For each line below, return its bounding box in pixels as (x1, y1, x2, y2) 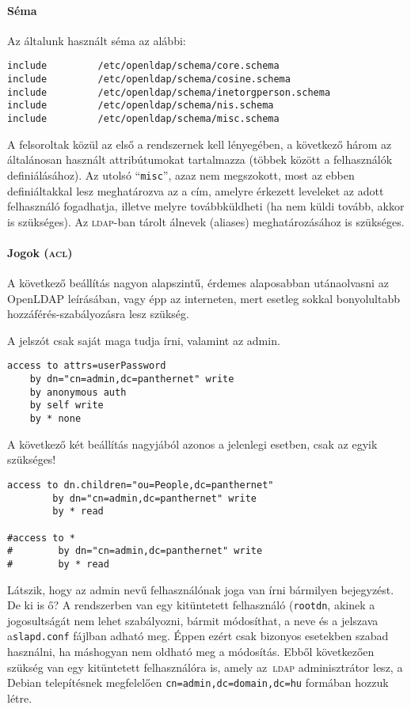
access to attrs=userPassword (7, 360, 166, 372)
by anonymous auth (29, 386, 127, 398)
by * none (29, 413, 82, 425)
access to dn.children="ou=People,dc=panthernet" (7, 479, 274, 491)
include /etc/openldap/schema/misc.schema (7, 113, 280, 125)
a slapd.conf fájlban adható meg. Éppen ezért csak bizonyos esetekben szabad (7, 627, 389, 644)
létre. (7, 689, 32, 706)
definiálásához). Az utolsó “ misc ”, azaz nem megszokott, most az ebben (7, 166, 355, 183)
